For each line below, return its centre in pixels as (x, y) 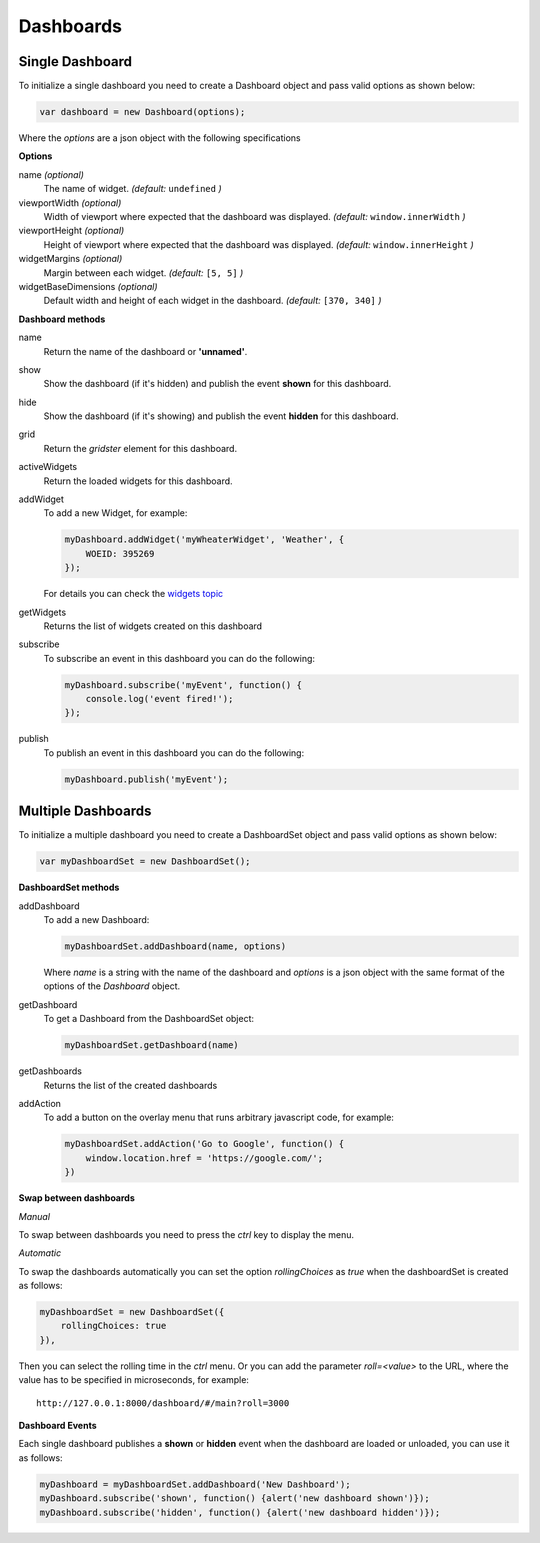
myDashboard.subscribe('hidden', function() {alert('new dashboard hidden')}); (240, 1512)
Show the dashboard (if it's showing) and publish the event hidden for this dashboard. (221, 416)
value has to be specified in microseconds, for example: (134, 1380)
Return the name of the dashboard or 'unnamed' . (145, 351)
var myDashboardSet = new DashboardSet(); (145, 861)
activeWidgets (48, 467)
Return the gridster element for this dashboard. (140, 448)
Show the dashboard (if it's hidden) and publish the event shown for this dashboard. (217, 384)
